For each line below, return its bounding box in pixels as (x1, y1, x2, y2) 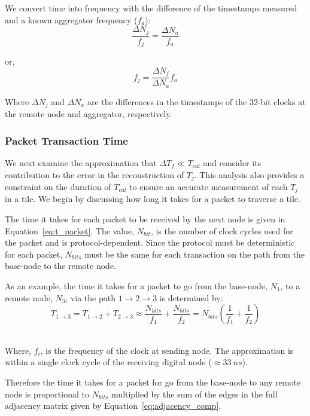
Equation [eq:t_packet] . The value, (5, 224, 135, 237)
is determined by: (159, 291, 223, 304)
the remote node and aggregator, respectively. (5, 108, 172, 120)
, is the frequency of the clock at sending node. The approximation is (40, 344, 294, 356)
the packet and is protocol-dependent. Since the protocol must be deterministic (5, 236, 295, 249)
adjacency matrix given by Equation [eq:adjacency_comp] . (5, 399, 221, 412)
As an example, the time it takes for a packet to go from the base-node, (5, 279, 268, 292)
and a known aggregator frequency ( (5, 13, 138, 26)
